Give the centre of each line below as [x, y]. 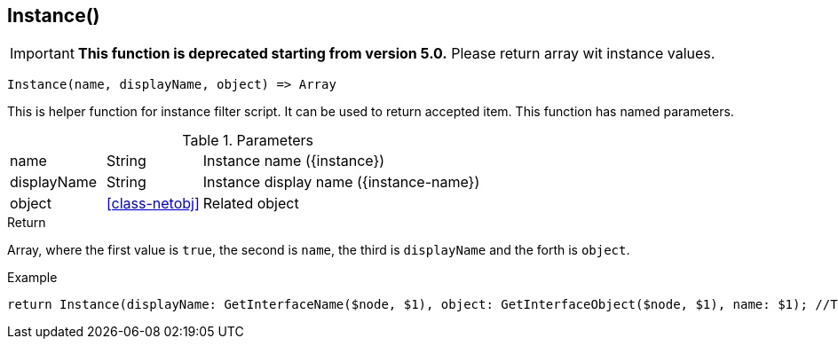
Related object [251, 204]
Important [42, 54]
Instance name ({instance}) [294, 161]
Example [32, 278]
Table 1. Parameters [248, 141]
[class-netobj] [153, 204]
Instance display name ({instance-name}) [341, 182]
